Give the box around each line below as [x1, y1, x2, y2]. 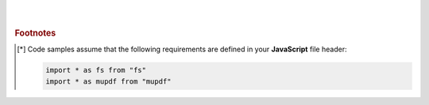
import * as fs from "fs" [44, 66, 147, 75]
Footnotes [14, 28, 56, 39]
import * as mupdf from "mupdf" [44, 77, 172, 86]
